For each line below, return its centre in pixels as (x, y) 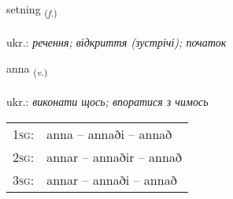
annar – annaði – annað (112, 179)
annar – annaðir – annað (114, 156)
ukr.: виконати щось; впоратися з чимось (107, 101)
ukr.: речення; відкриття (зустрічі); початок (116, 41)
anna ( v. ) (27, 69)
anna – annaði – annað (109, 133)
